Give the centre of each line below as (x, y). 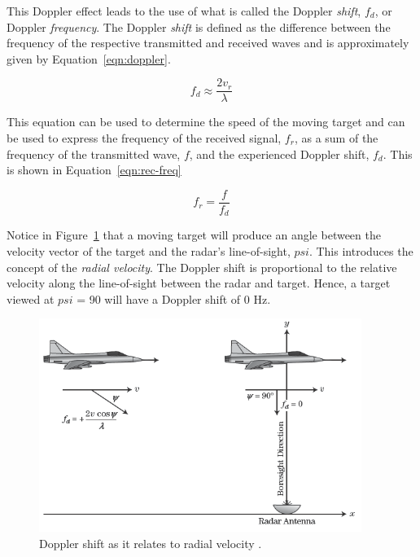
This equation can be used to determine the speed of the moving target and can (206, 122)
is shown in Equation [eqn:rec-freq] (94, 170)
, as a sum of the (336, 138)
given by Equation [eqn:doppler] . (89, 58)
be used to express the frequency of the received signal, (144, 138)
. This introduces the (361, 250)
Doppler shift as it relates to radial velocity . (151, 543)
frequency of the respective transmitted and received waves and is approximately (208, 43)
